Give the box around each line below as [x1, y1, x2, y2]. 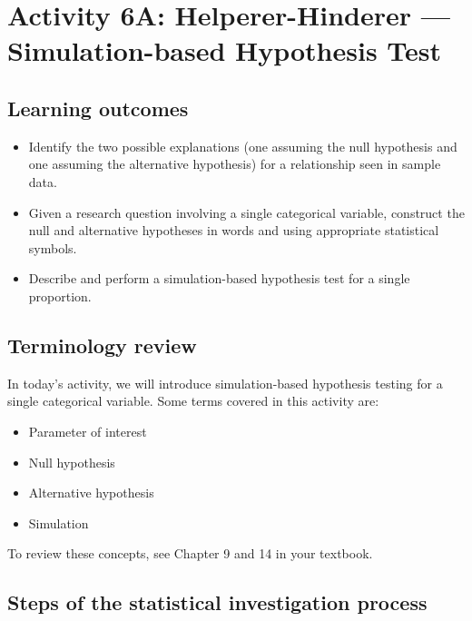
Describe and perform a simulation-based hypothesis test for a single [28, 269, 410, 288]
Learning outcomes [7, 94, 189, 122]
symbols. [28, 238, 77, 257]
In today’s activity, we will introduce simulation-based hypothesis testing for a [7, 373, 443, 392]
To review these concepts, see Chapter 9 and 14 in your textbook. [7, 544, 373, 563]
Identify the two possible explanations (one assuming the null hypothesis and [28, 136, 457, 155]
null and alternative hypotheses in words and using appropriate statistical [28, 221, 439, 240]
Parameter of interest [28, 421, 147, 440]
